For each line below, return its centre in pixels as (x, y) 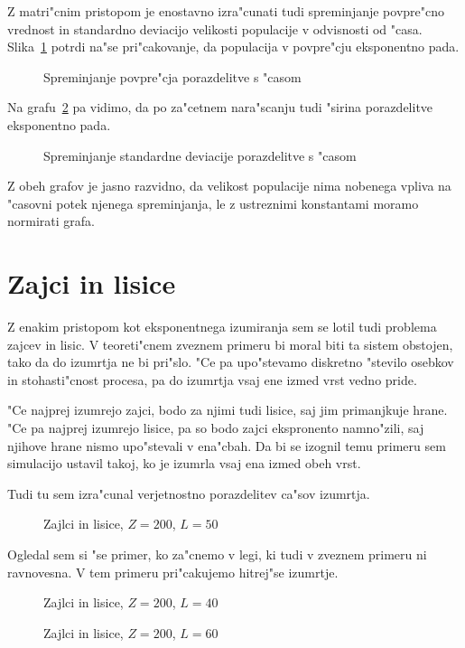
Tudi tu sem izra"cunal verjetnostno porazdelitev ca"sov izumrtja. (189, 493)
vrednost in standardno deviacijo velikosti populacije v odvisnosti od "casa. (215, 28)
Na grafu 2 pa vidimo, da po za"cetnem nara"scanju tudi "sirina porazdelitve (220, 107)
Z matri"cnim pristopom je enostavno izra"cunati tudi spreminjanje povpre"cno (226, 11)
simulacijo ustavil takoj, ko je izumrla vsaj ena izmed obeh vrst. (184, 463)
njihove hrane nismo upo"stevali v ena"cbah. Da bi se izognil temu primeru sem (227, 445)
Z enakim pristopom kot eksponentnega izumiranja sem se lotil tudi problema (222, 327)
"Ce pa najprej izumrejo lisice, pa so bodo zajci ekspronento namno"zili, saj (216, 428)
